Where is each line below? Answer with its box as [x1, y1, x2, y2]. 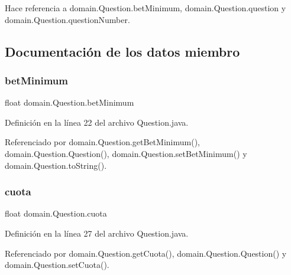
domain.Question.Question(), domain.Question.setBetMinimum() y [5, 147, 247, 159]
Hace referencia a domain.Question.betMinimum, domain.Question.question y [5, 2, 286, 14]
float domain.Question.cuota [5, 207, 107, 220]
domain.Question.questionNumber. [5, 13, 130, 25]
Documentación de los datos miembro [5, 42, 240, 60]
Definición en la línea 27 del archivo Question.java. [5, 227, 189, 239]
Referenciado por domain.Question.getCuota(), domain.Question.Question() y [5, 247, 287, 259]
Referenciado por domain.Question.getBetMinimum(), [5, 136, 200, 148]
